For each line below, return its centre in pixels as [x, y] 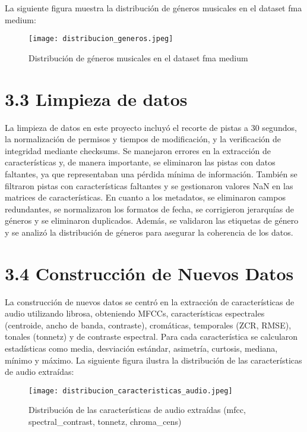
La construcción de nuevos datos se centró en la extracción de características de [150, 301]
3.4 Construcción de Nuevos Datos [149, 273]
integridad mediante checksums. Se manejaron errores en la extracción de [138, 150]
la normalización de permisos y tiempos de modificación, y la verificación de [143, 139]
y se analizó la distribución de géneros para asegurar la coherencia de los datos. [149, 232]
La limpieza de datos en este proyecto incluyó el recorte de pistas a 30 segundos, [151, 127]
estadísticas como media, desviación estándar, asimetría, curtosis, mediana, [141, 348]
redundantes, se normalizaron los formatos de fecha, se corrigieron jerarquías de [149, 209]
